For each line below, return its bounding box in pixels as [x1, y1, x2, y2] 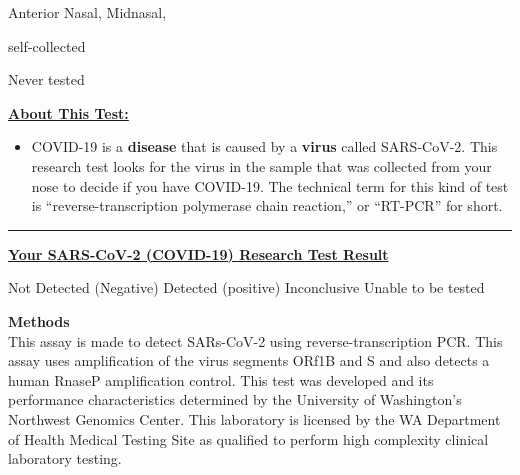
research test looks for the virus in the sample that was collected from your [31, 155, 492, 176]
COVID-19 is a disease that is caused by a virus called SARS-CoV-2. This [31, 136, 498, 157]
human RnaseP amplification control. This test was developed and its [8, 369, 434, 390]
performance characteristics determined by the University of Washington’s [8, 389, 462, 410]
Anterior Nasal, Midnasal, [8, 2, 167, 22]
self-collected [8, 35, 86, 56]
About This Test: [8, 102, 129, 123]
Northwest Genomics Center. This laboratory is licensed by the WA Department [8, 408, 501, 429]
